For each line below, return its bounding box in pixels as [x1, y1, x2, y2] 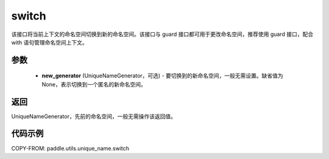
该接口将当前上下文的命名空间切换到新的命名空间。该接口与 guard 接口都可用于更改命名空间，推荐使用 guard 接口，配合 [11, 30, 314, 38]
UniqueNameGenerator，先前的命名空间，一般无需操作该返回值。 [11, 113, 177, 120]
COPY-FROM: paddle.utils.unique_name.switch [11, 144, 130, 152]
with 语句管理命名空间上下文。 [11, 38, 88, 46]
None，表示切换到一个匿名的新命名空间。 [41, 80, 146, 88]
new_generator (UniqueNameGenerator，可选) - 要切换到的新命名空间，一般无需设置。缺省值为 [41, 72, 283, 79]
